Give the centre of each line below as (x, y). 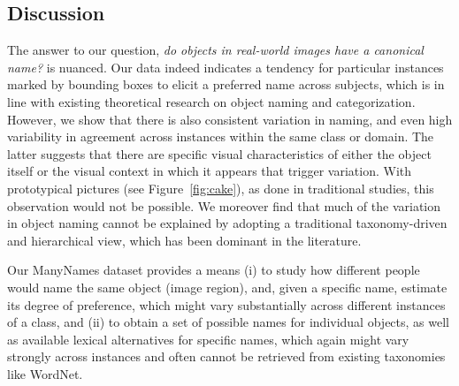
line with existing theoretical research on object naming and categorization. (211, 101)
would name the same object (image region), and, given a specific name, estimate (227, 287)
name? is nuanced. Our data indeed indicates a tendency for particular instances (226, 67)
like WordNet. (45, 373)
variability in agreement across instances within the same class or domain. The (221, 136)
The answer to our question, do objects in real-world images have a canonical (215, 50)
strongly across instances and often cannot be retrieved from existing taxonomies (226, 356)
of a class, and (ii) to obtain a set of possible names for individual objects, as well (228, 322)
